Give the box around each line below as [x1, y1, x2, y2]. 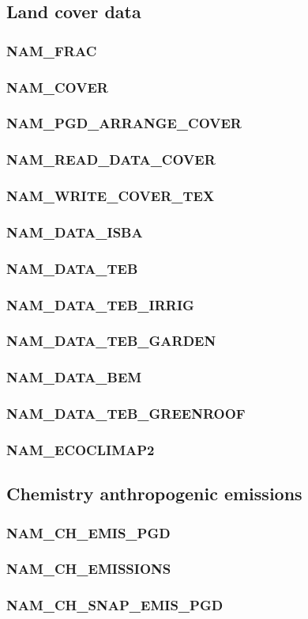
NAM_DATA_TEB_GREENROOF [6, 404, 246, 423]
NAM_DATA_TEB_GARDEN [6, 331, 216, 351]
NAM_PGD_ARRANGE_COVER [6, 113, 242, 133]
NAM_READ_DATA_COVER [6, 150, 216, 169]
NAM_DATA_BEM [6, 367, 142, 387]
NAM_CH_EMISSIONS [6, 559, 171, 579]
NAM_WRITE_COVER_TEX [6, 186, 215, 206]
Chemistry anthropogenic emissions [6, 481, 302, 506]
